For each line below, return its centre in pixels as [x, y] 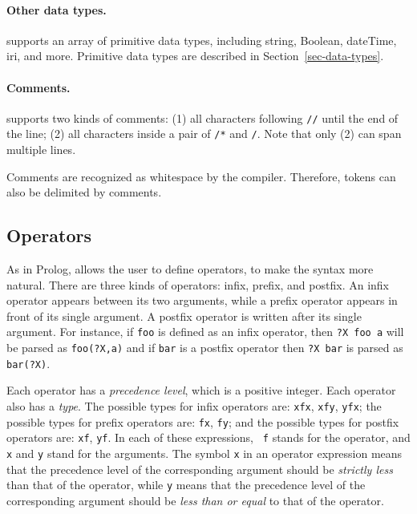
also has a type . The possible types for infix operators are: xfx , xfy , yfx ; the [194, 406]
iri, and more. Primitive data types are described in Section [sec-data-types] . [195, 56]
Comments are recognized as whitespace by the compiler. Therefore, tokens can [201, 176]
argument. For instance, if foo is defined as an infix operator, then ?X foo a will [205, 332]
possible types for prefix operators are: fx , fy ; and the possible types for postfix [203, 421]
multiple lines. [41, 150]
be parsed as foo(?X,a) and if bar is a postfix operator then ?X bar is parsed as [205, 348]
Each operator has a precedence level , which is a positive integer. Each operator [201, 390]
